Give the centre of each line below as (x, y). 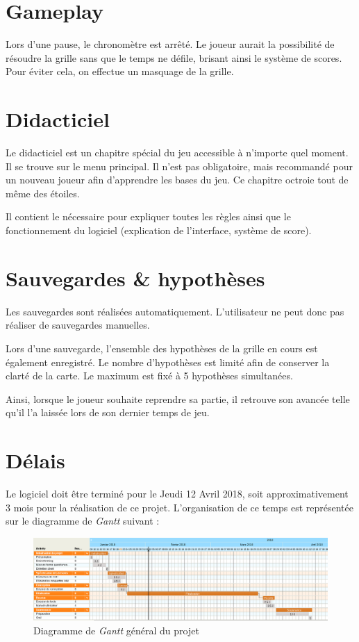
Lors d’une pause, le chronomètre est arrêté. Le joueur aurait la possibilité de (170, 44)
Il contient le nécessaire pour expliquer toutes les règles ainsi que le (148, 216)
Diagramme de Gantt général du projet (116, 631)
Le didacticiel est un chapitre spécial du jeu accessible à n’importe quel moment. (177, 153)
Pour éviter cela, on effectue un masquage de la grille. (120, 71)
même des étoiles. (43, 193)
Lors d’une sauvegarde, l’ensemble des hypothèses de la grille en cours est (162, 348)
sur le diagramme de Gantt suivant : (83, 521)
